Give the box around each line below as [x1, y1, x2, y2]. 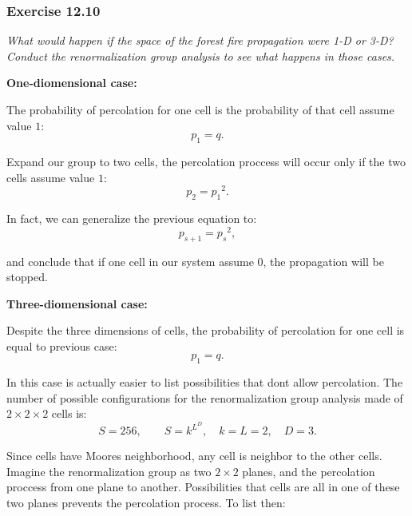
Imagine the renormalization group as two [6, 462, 212, 479]
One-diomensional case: [6, 74, 137, 91]
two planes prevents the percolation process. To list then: [6, 494, 286, 510]
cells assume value [6, 169, 95, 185]
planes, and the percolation [242, 462, 375, 479]
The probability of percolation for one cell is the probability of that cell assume [6, 101, 394, 117]
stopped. [6, 268, 48, 285]
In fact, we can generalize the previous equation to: [6, 210, 257, 227]
